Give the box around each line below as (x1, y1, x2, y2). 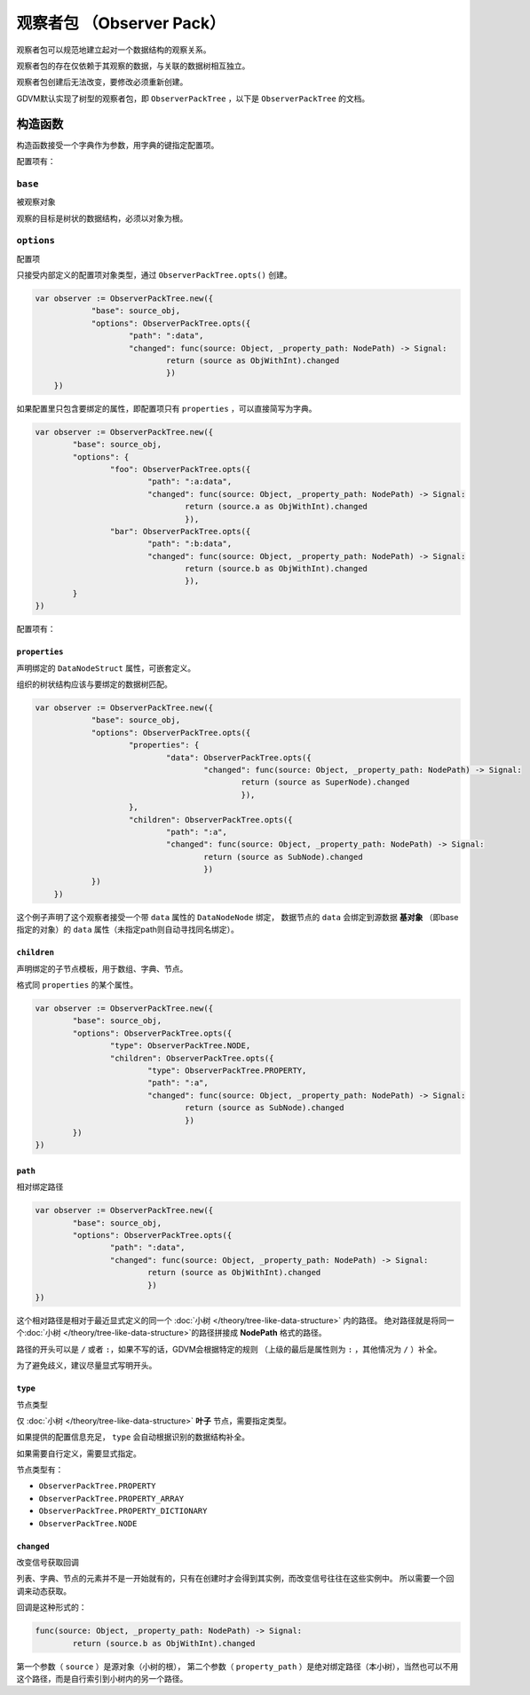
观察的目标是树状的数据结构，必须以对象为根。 (16, 213, 188, 224)
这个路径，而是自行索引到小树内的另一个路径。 (16, 1673, 188, 1683)
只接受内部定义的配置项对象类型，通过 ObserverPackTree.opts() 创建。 (16, 270, 292, 280)
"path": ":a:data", (146, 477, 233, 487)
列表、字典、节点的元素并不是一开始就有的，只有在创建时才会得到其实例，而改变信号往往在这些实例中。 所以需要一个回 (16, 1573, 455, 1584)
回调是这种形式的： (16, 1602, 87, 1612)
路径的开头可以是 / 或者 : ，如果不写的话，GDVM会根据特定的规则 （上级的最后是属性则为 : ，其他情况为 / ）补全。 (16, 1344, 442, 1354)
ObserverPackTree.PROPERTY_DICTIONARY (38, 1506, 208, 1517)
